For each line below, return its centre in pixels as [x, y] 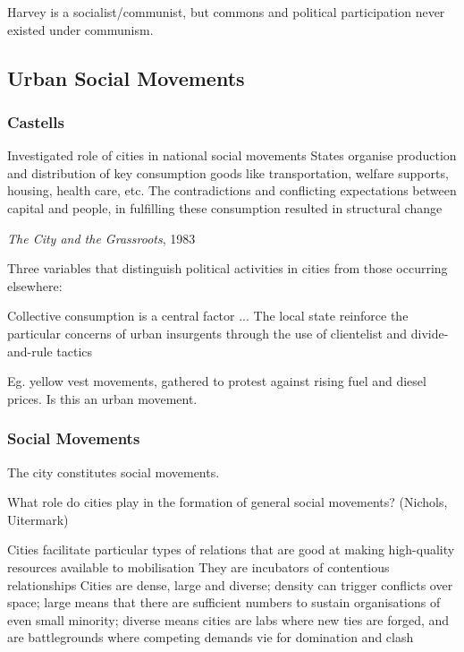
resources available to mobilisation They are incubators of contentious [198, 566]
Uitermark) [38, 519]
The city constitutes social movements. [114, 472]
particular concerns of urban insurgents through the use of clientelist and [207, 333]
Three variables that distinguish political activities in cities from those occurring [228, 268]
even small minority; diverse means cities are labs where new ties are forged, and [228, 619]
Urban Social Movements [126, 77]
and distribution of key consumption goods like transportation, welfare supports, [228, 172]
